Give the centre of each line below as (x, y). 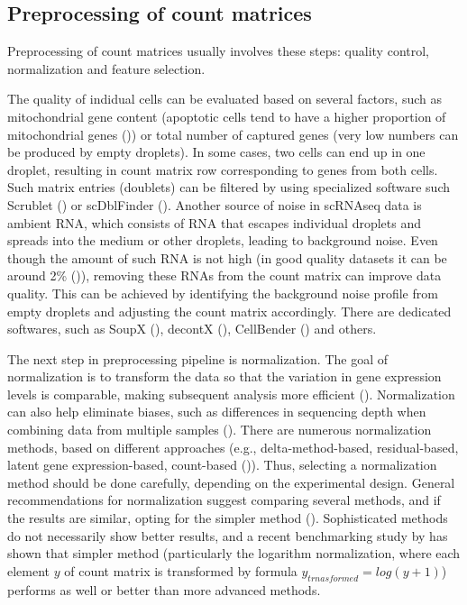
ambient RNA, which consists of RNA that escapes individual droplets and (215, 222)
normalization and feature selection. (106, 68)
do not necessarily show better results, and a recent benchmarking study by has (228, 535)
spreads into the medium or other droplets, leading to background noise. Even (223, 240)
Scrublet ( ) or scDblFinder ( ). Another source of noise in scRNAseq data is (215, 204)
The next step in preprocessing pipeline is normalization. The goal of (197, 358)
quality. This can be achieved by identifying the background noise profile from (223, 293)
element (29, 570)
